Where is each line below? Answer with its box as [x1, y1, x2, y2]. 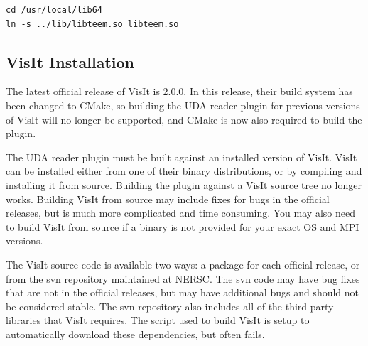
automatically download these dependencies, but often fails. [6, 326, 265, 341]
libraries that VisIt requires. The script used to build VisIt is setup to [6, 313, 310, 328]
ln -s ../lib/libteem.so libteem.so [6, 18, 179, 29]
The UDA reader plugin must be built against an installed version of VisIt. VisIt [6, 149, 357, 164]
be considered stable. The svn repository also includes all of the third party [6, 298, 334, 313]
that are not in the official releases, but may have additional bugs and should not [6, 285, 359, 300]
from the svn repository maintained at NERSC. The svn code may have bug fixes [6, 271, 360, 286]
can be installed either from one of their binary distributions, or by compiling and [6, 163, 362, 178]
